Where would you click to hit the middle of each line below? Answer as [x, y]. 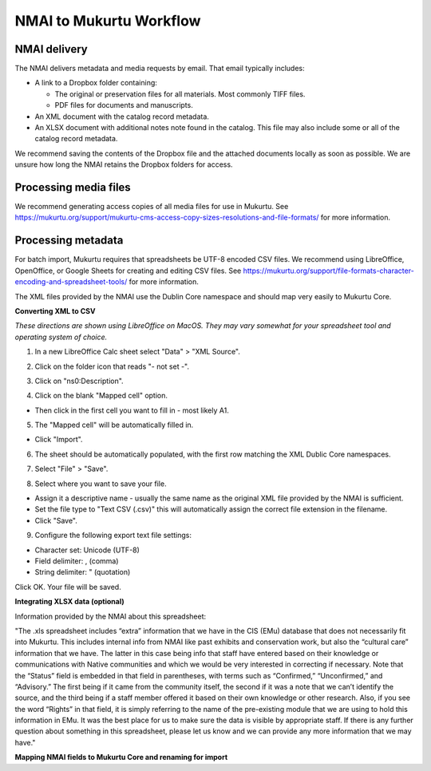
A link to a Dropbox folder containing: [96, 83]
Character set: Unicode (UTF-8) [87, 550]
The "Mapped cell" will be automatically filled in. [114, 425]
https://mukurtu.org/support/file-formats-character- [328, 271]
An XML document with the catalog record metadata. [122, 117]
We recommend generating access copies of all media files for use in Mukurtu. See [152, 207]
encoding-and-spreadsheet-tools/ [71, 282]
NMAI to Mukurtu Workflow [108, 21]
